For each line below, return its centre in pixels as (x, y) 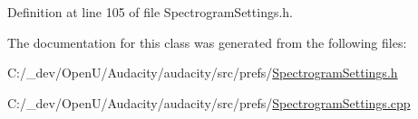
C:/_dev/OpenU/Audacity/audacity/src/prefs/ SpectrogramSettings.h (203, 73)
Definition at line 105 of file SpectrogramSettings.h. (150, 12)
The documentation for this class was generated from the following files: (207, 42)
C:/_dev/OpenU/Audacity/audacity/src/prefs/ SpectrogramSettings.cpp (209, 102)
